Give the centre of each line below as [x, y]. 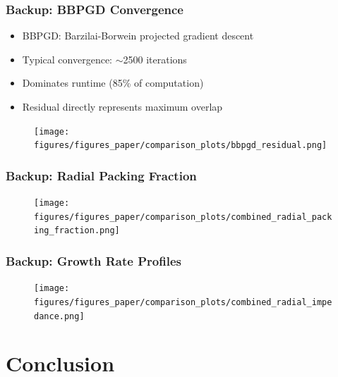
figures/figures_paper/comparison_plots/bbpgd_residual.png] [181, 146]
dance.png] [59, 316]
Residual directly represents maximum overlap [122, 106]
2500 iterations [155, 59]
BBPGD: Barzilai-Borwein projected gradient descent [138, 36]
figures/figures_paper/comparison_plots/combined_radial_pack [183, 217]
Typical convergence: [67, 59]
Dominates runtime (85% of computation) [113, 83]
